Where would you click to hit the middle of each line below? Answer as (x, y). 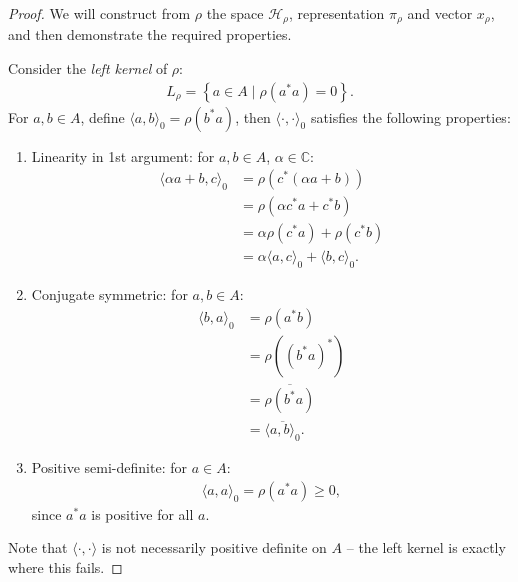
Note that (38, 547)
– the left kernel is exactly (426, 547)
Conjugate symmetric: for (109, 294)
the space (235, 13)
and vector (440, 13)
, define (102, 116)
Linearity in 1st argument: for (123, 155)
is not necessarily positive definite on (214, 547)
